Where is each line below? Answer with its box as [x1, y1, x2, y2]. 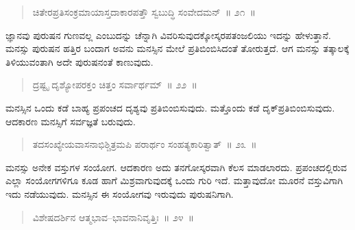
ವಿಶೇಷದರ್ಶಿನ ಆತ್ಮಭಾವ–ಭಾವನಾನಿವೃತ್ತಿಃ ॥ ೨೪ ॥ [32, 209, 195, 224]
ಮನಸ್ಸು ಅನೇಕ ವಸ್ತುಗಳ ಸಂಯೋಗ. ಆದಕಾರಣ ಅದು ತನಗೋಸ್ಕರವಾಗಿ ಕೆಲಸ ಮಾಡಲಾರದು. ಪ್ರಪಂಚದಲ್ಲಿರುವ [5, 159, 347, 174]
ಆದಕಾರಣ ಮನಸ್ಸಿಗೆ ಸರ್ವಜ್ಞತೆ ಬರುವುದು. [5, 114, 136, 128]
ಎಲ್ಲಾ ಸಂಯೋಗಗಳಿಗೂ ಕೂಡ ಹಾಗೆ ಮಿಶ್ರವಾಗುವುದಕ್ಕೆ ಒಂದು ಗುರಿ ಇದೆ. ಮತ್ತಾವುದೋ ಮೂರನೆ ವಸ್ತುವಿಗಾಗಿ [5, 173, 343, 188]
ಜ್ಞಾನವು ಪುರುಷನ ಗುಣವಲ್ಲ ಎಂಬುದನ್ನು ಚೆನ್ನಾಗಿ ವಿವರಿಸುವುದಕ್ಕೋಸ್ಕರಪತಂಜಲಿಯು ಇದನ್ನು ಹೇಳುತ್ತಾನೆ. [5, 27, 331, 42]
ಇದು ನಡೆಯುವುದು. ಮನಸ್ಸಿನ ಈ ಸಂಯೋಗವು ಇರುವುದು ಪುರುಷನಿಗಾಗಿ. [5, 186, 234, 201]
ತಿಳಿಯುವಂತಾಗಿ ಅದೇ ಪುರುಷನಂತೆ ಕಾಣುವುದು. [5, 54, 154, 68]
